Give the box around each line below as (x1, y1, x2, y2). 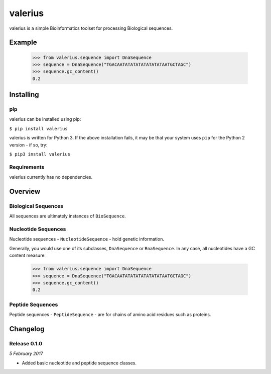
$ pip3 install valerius (9, 152, 70, 157)
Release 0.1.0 (9, 340, 43, 347)
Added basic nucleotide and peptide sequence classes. (22, 360, 137, 366)
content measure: (9, 252, 46, 259)
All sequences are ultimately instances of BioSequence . (9, 213, 126, 219)
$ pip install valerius (9, 126, 68, 131)
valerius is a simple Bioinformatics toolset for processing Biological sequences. (9, 25, 173, 31)
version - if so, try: (9, 141, 48, 148)
